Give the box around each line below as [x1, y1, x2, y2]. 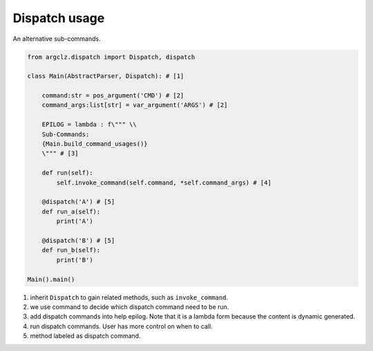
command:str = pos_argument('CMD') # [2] [41, 92, 184, 99]
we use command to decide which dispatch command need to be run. [30, 303, 229, 311]
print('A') [56, 218, 93, 225]
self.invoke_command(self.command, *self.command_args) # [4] [56, 178, 272, 187]
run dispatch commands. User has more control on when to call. [30, 322, 213, 330]
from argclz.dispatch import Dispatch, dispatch [27, 53, 195, 61]
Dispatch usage [12, 10, 105, 26]
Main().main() [27, 275, 75, 283]
